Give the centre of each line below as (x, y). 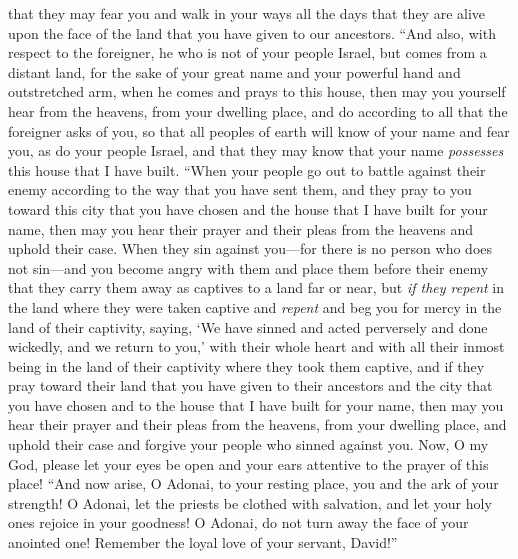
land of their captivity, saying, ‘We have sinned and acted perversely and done (248, 326)
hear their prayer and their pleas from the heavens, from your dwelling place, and (257, 424)
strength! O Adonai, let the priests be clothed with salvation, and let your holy (250, 502)
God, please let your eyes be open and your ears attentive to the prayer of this (248, 463)
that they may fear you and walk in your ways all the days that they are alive (247, 13)
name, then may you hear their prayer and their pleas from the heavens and (241, 228)
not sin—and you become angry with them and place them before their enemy (248, 267)
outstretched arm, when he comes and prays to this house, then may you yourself (257, 91)
